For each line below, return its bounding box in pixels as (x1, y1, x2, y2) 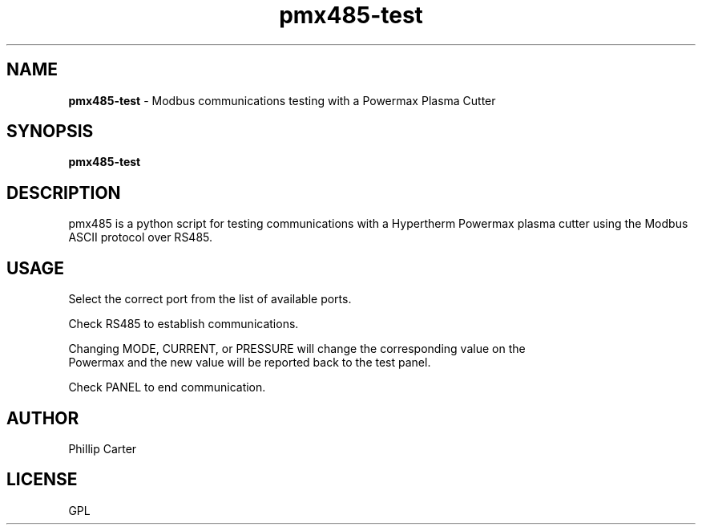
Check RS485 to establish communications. (68, 317, 299, 331)
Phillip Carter (68, 441, 137, 456)
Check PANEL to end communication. (68, 380, 266, 395)
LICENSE (6, 469, 78, 490)
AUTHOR (6, 407, 79, 428)
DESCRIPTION (6, 182, 121, 203)
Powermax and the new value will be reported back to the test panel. (68, 355, 431, 370)
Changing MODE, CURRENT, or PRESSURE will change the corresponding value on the (68, 342, 526, 356)
